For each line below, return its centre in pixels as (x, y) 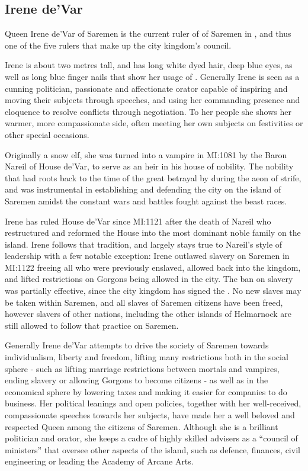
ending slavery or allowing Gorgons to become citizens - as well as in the (137, 380)
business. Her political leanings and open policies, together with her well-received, (153, 403)
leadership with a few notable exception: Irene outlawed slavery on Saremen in (147, 256)
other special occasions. (47, 134)
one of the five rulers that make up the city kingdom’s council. (118, 45)
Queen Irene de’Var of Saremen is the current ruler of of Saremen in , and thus (148, 33)
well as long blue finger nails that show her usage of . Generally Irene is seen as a (152, 76)
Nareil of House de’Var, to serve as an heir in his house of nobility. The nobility (149, 166)
